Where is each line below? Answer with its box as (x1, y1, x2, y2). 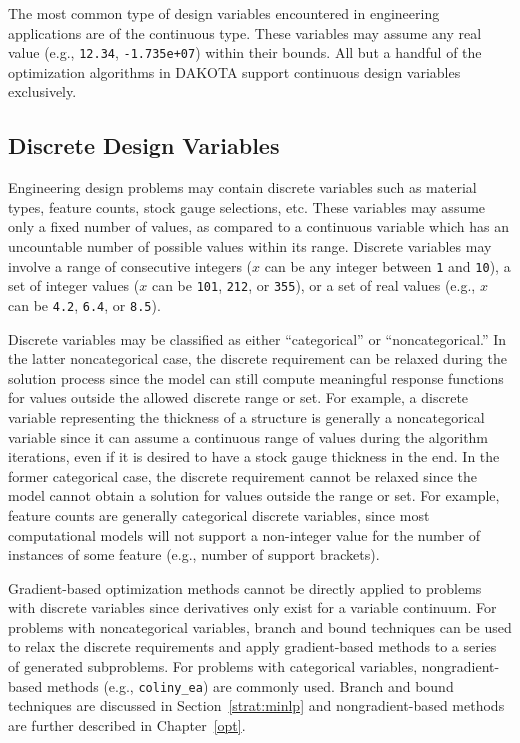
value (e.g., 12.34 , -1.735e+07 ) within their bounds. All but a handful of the (8, 42, 482, 63)
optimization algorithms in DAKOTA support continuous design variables (8, 61, 461, 82)
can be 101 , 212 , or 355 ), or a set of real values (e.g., (151, 275, 476, 296)
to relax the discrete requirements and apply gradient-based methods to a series (8, 636, 497, 657)
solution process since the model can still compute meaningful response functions (8, 367, 504, 388)
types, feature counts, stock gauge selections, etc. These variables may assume (8, 196, 486, 217)
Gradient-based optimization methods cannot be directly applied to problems (8, 577, 482, 598)
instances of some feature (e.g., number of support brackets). (8, 544, 380, 565)
